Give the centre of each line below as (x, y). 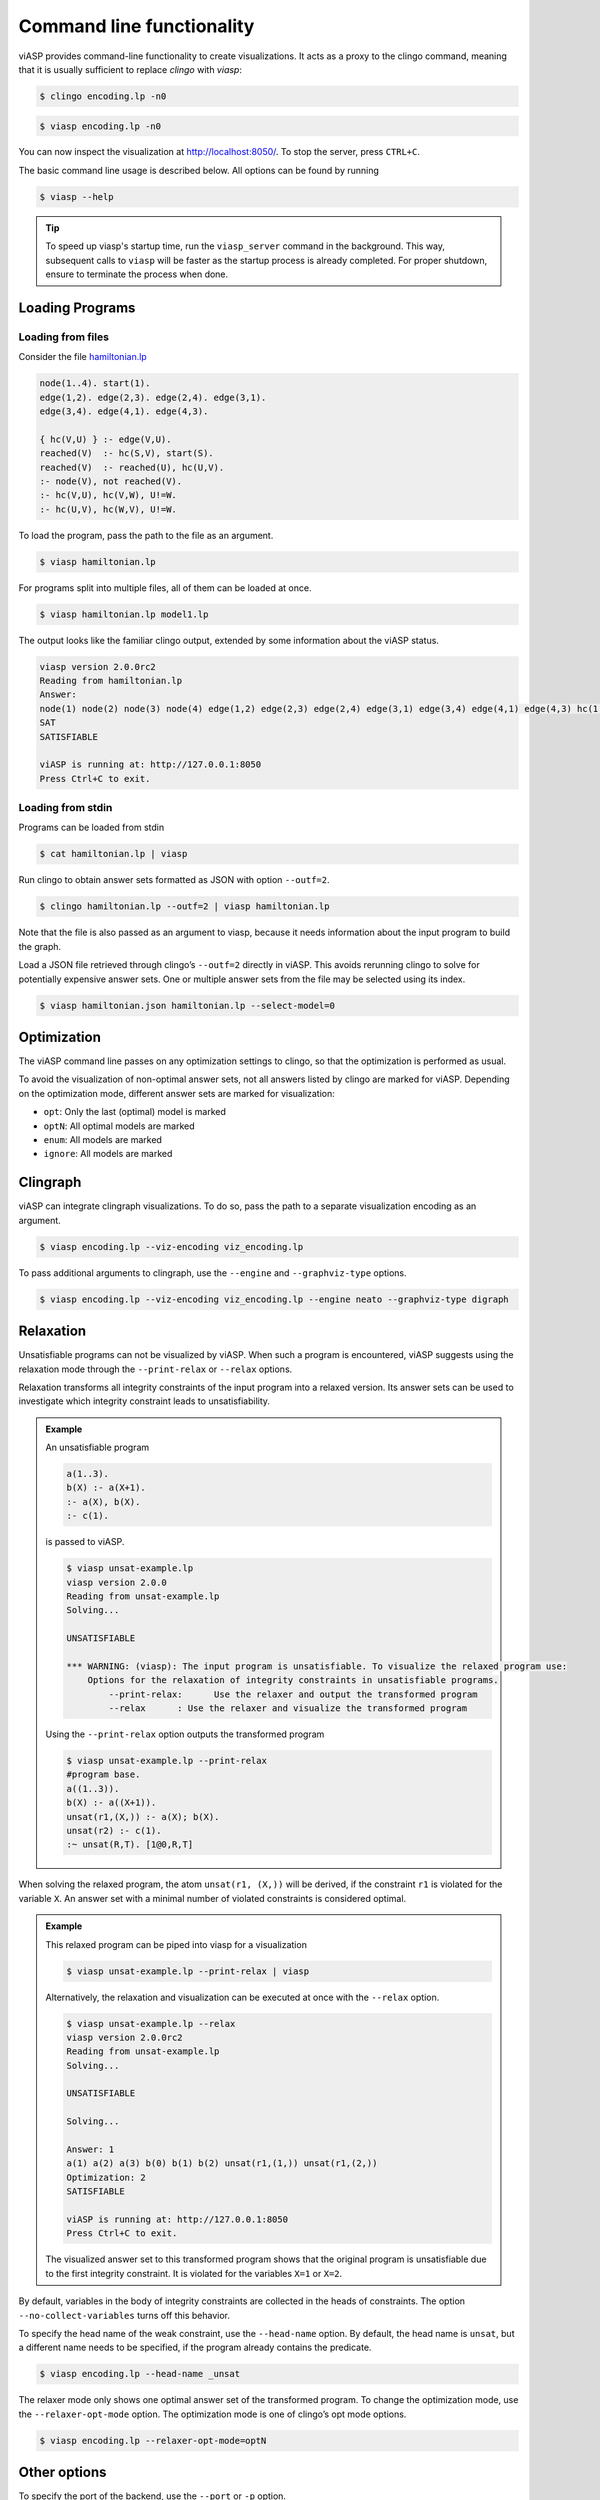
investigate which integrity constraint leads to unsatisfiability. (144, 1401)
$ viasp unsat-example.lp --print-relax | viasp (188, 1971)
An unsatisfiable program (97, 1447)
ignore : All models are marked (108, 1154)
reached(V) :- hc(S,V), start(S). (126, 453)
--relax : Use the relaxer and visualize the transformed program (288, 1708)
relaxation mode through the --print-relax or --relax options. (155, 1369)
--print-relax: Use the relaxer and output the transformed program (293, 1694)
